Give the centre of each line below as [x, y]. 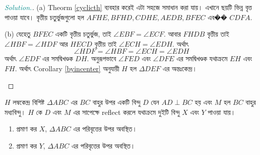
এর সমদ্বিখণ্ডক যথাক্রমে [202, 58]
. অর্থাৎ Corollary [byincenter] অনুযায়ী [67, 68]
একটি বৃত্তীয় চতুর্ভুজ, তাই [83, 34]
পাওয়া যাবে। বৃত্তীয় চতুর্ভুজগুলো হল [44, 17]
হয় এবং [204, 102]
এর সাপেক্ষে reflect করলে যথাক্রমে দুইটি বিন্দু [126, 112]
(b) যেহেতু [18, 34]
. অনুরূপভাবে [102, 58]
